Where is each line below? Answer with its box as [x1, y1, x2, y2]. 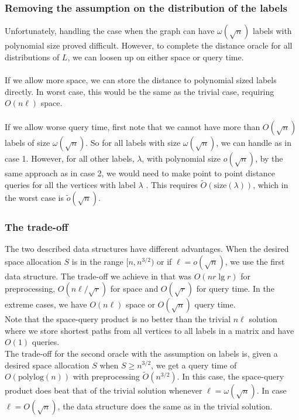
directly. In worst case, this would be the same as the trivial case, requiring [5, 85, 274, 97]
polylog [18, 373, 44, 382]
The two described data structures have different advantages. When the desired [5, 243, 289, 254]
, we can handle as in [216, 136, 291, 149]
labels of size [5, 136, 50, 149]
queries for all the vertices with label [5, 179, 136, 191]
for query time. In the [196, 282, 274, 295]
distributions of [5, 50, 60, 63]
